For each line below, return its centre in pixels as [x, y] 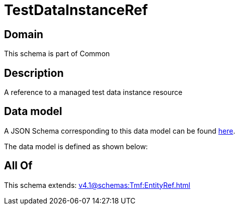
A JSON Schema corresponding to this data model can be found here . [120, 131]
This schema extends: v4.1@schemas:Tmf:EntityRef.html [97, 185]
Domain [24, 34]
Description [34, 73]
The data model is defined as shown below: [76, 146]
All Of [18, 166]
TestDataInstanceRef [76, 10]
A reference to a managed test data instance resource [93, 92]
